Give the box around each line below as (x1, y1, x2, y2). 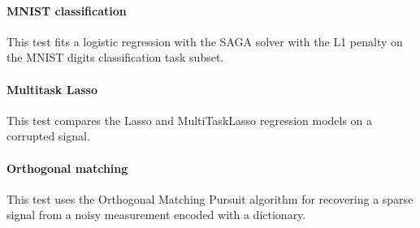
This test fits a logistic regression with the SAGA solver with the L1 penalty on (6, 32, 403, 49)
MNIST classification (6, 2, 127, 19)
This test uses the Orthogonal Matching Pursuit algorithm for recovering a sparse (6, 190, 414, 207)
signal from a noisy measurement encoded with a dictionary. (6, 206, 306, 223)
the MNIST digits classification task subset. (6, 49, 224, 66)
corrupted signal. (6, 127, 90, 144)
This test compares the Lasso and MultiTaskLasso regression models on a (6, 111, 373, 128)
